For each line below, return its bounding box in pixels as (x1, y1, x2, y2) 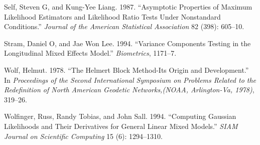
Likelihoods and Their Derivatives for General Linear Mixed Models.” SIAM (4, 120, 238, 131)
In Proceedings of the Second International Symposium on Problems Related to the (4, 74, 256, 85)
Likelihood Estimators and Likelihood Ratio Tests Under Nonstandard (4, 11, 221, 22)
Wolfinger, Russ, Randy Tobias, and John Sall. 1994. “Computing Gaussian (4, 111, 236, 121)
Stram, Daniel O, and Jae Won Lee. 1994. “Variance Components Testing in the (4, 38, 251, 48)
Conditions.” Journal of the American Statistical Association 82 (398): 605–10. (4, 21, 244, 32)
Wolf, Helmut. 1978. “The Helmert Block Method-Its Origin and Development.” (4, 64, 249, 75)
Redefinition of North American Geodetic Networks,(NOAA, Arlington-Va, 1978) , (4, 84, 254, 95)
